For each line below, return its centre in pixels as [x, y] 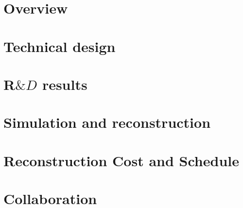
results [65, 84]
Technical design [60, 46]
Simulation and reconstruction [107, 122]
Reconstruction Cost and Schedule [121, 160]
